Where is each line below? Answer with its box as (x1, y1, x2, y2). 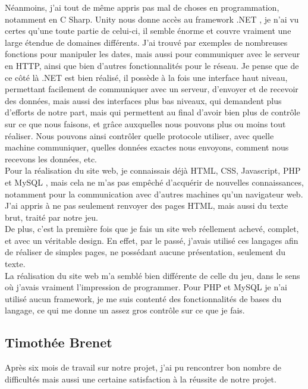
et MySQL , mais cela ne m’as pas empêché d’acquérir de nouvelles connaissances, (5, 175, 304, 188)
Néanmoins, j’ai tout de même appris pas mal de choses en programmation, (5, 1, 279, 13)
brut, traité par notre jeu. (5, 211, 98, 223)
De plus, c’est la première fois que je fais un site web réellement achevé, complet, (5, 222, 299, 235)
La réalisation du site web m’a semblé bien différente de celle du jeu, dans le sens (5, 269, 300, 281)
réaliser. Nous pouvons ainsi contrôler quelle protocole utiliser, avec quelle (5, 129, 274, 142)
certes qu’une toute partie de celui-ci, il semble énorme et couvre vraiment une (5, 24, 291, 37)
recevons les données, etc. (5, 152, 98, 165)
